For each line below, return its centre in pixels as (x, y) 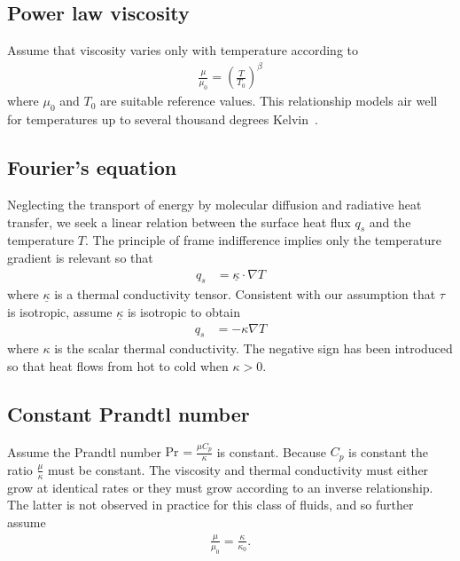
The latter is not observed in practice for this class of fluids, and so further (211, 505)
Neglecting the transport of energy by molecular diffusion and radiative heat (214, 204)
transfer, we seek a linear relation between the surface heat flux (179, 221)
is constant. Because (271, 451)
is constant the (389, 451)
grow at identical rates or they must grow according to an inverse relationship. (220, 487)
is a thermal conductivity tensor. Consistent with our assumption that (245, 294)
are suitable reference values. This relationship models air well (269, 101)
